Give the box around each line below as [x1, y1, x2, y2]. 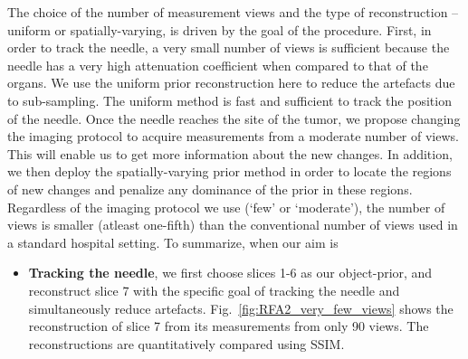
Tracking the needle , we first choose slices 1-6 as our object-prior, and [28, 263, 433, 282]
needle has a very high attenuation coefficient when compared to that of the [7, 55, 428, 74]
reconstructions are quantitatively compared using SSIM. [28, 334, 345, 353]
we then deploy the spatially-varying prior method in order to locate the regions [7, 162, 452, 181]
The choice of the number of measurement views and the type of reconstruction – [7, 3, 459, 21]
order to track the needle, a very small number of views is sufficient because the [7, 38, 450, 57]
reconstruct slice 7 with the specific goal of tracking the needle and [28, 280, 400, 299]
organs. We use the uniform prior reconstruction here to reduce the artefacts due [7, 73, 455, 92]
